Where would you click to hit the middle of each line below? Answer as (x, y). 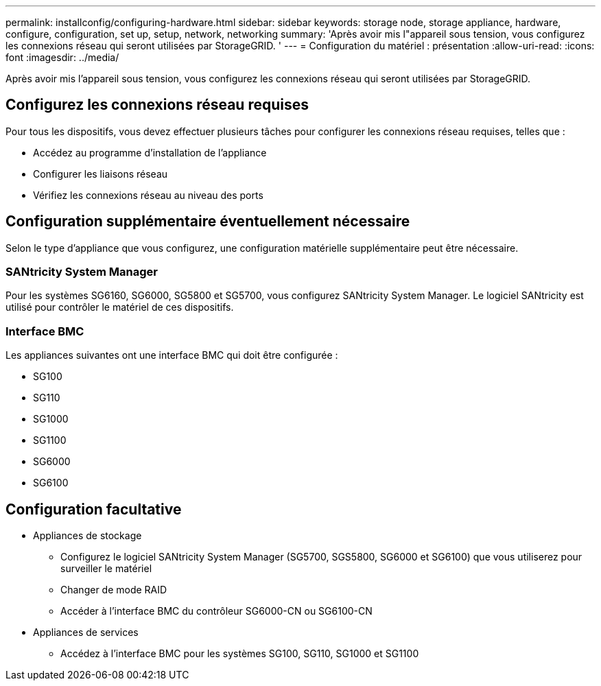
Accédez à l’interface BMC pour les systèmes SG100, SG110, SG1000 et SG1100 (240, 654)
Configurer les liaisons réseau (101, 174)
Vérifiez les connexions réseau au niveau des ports (148, 195)
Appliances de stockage (87, 536)
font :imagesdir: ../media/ (62, 57)
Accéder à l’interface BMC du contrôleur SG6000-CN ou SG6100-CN (216, 611)
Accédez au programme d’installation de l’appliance (150, 152)
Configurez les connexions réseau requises (157, 105)
